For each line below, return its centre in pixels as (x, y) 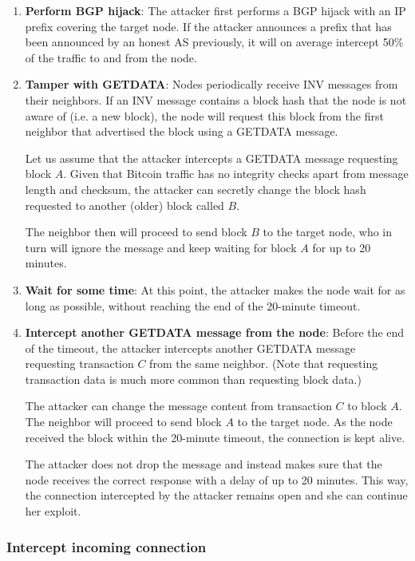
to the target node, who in (328, 232)
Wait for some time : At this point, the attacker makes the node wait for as (215, 289)
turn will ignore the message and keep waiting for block (161, 247)
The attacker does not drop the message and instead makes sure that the (204, 464)
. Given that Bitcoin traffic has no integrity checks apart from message (236, 174)
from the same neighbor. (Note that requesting (264, 363)
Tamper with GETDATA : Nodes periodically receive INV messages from (211, 84)
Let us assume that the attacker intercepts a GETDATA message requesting (211, 158)
